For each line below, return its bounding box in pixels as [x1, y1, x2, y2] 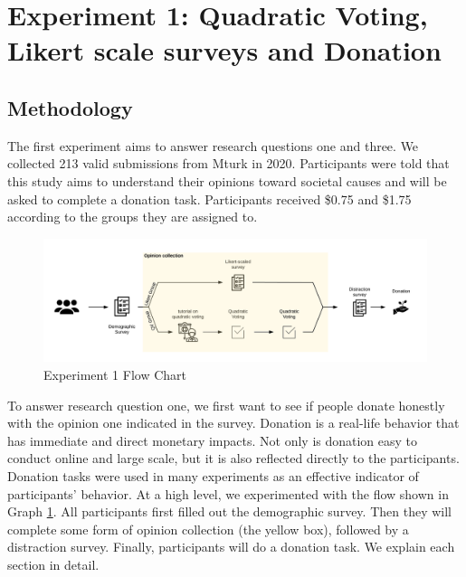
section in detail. [7, 554, 100, 573]
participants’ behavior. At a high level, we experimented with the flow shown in [7, 484, 449, 503]
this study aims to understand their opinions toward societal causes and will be [7, 171, 447, 190]
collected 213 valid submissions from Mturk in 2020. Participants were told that [7, 154, 450, 173]
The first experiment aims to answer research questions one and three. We [7, 136, 419, 155]
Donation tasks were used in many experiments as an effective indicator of [7, 466, 419, 485]
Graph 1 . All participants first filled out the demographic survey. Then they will [7, 502, 452, 521]
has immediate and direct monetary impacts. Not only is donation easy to [7, 430, 418, 449]
